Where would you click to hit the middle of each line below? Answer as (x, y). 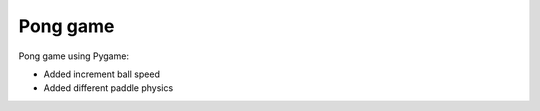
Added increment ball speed (101, 74)
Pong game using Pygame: (74, 56)
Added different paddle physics (108, 88)
